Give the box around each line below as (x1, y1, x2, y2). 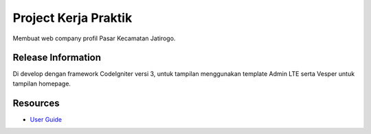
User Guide (30, 115, 63, 123)
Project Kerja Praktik (12, 10, 133, 25)
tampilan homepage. (12, 79, 71, 88)
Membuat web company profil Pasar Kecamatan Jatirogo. (12, 34, 176, 42)
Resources (12, 97, 60, 109)
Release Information (12, 52, 102, 64)
